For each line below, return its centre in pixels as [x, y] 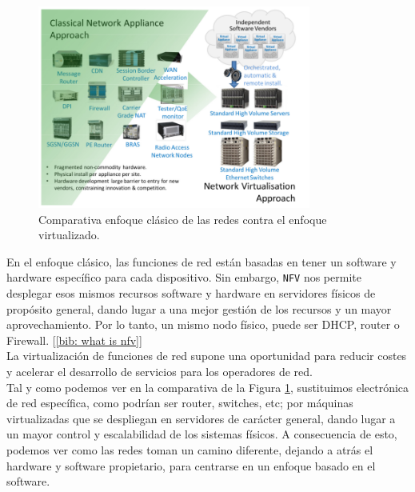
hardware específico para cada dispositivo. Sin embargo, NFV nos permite [184, 277]
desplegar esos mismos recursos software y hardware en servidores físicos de [191, 292]
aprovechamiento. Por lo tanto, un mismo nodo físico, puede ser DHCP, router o [203, 324]
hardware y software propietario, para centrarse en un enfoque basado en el [191, 465]
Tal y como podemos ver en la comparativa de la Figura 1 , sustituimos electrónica [208, 387]
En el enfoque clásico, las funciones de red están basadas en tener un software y [202, 261]
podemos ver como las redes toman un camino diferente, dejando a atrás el [190, 449]
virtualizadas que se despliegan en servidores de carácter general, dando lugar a [201, 418]
